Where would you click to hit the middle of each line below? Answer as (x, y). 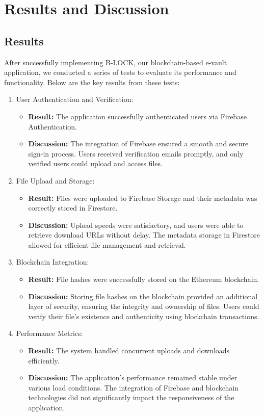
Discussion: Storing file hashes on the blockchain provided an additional (143, 296)
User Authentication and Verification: (75, 99)
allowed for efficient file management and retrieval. (107, 244)
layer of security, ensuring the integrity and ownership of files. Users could (144, 306)
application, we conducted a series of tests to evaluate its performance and (120, 72)
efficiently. (44, 360)
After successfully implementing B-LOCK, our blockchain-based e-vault (116, 62)
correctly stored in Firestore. (73, 208)
